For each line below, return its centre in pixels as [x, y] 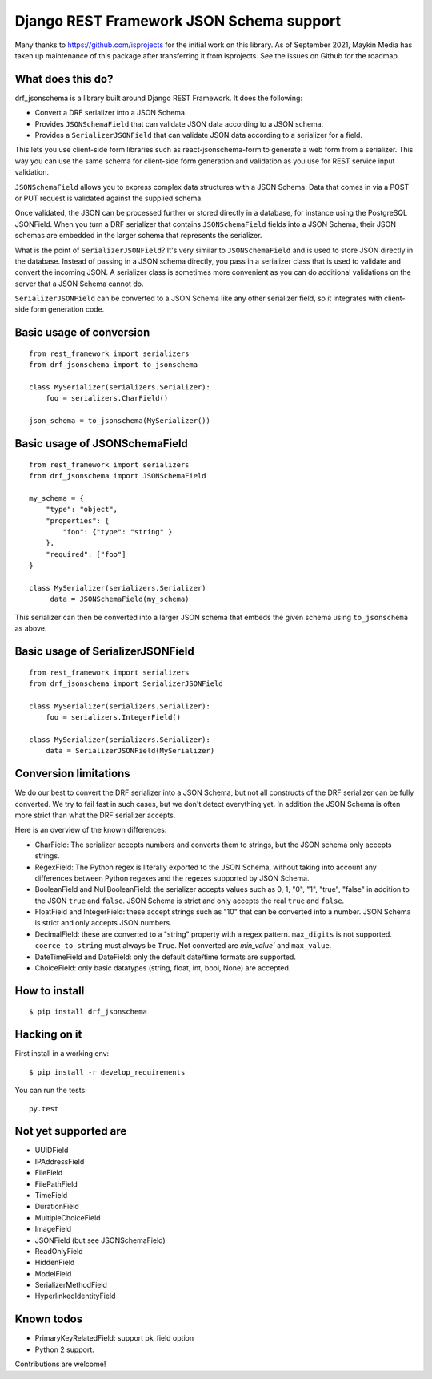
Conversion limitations [73, 774]
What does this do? [64, 79]
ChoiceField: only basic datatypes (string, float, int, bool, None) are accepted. [163, 968]
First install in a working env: [62, 1054]
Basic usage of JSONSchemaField [101, 444]
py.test [44, 1109]
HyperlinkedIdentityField [75, 1296]
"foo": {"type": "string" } [118, 532]
